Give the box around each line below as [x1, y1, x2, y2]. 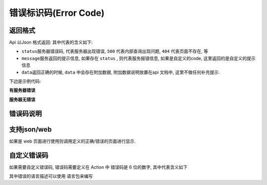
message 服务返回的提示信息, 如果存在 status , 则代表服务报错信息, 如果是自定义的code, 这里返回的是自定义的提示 [21, 55, 256, 61]
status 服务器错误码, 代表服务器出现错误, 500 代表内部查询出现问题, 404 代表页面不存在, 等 [21, 48, 208, 54]
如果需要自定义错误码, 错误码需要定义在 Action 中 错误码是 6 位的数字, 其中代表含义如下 [9, 164, 188, 170]
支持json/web [9, 125, 52, 134]
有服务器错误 [9, 87, 36, 93]
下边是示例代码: [9, 78, 42, 84]
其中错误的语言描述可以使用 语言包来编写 [9, 173, 93, 179]
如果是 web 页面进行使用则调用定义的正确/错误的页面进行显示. [9, 138, 136, 144]
